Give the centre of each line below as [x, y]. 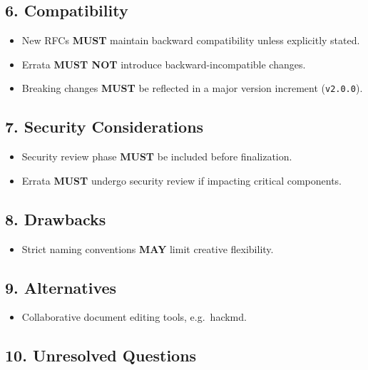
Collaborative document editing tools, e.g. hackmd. [134, 317]
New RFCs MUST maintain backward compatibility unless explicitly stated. [191, 40]
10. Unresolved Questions [101, 355]
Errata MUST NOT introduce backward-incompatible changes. [164, 64]
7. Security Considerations [104, 127]
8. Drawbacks [56, 219]
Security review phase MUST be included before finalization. [157, 156]
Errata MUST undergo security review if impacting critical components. [182, 180]
